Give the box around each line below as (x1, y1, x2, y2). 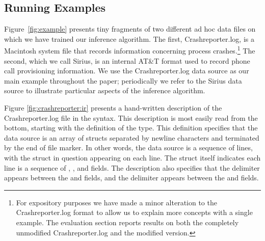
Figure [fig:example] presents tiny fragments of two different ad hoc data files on (4, 23, 256, 34)
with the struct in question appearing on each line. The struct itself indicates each (4, 152, 261, 163)
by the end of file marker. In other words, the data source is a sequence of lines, (4, 142, 253, 153)
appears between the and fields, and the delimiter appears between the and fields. (4, 172, 259, 183)
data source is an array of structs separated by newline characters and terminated (4, 132, 259, 143)
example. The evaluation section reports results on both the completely (16, 217, 239, 227)
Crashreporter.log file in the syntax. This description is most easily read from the (4, 112, 258, 123)
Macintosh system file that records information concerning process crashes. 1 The (4, 44, 255, 56)
